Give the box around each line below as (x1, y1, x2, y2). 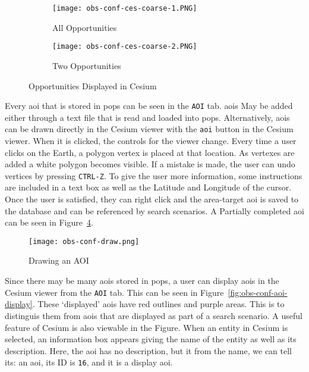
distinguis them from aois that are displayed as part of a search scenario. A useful (5, 309, 302, 321)
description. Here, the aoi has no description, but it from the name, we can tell (5, 344, 292, 357)
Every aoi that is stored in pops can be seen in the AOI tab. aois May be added (5, 99, 293, 112)
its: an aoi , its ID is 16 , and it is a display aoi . (5, 356, 173, 368)
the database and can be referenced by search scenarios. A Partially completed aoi (5, 204, 304, 217)
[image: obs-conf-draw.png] (29, 237, 140, 246)
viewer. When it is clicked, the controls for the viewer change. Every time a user (5, 135, 297, 146)
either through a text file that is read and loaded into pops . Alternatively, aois (5, 111, 290, 123)
